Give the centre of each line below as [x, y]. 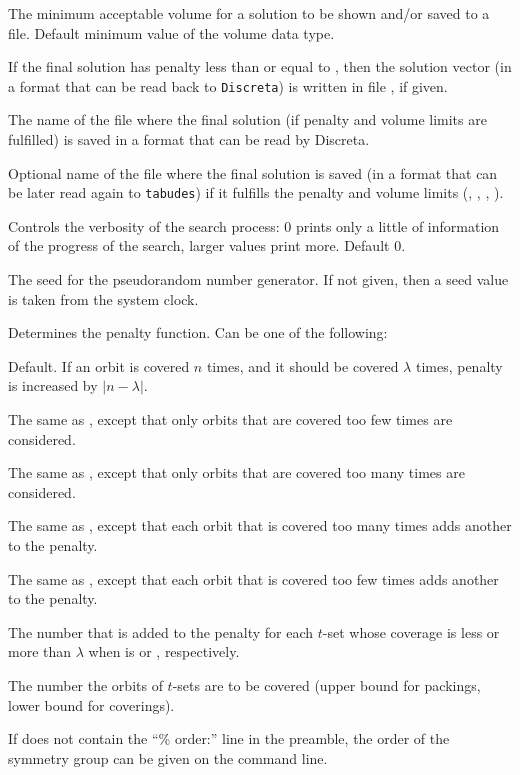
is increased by [53, 385]
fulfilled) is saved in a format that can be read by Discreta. [189, 139]
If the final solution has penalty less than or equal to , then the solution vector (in [260, 66]
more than [40, 651]
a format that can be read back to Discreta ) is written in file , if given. [228, 85]
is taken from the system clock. [103, 298]
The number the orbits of [85, 684]
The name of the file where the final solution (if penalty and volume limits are [247, 119]
